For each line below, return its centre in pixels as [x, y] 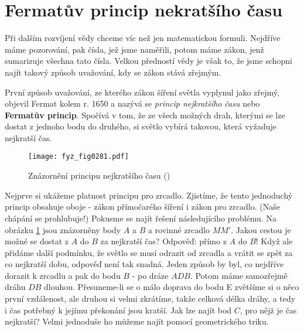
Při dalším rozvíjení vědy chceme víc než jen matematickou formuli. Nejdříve [143, 38]
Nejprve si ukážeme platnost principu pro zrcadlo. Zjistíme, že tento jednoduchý [149, 195]
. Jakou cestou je [261, 229]
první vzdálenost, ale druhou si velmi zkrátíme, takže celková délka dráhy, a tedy [150, 298]
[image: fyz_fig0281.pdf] [78, 157]
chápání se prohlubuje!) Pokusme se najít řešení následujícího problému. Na [141, 218]
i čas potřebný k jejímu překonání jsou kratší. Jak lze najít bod [118, 310]
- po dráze [150, 275]
